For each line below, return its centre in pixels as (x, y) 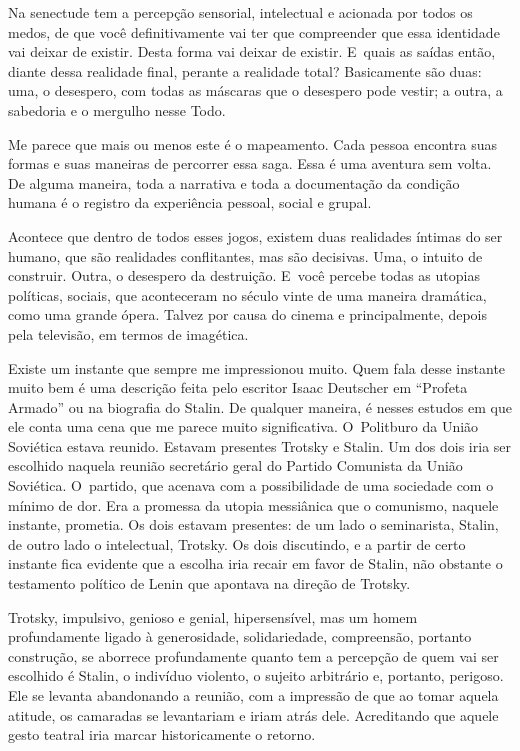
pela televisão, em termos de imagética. (128, 333)
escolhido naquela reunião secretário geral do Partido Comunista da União (235, 465)
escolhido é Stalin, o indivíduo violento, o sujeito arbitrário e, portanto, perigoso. (256, 675)
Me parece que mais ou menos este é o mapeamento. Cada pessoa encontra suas (252, 143)
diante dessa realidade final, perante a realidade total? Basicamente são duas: (245, 70)
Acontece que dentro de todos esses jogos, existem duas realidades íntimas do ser (255, 235)
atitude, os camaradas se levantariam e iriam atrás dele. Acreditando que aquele (253, 714)
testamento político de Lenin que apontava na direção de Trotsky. (209, 583)
